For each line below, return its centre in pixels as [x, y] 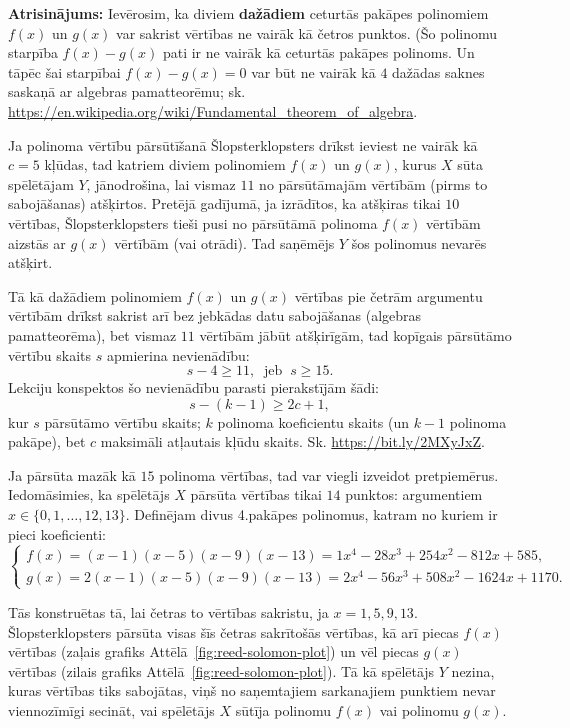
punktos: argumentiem [414, 494]
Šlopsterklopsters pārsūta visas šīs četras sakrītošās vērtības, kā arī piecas [233, 631]
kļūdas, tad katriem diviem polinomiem [165, 164]
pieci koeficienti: [57, 533]
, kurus [415, 164]
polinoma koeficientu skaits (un [313, 421]
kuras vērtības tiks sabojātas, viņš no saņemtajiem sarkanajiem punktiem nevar [252, 690]
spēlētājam [41, 183]
